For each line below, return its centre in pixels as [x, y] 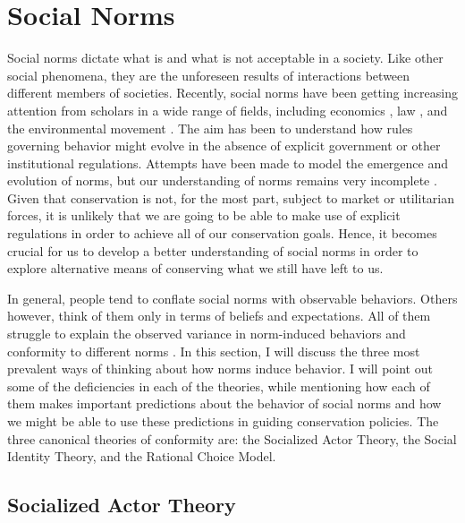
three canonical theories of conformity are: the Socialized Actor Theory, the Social [232, 438]
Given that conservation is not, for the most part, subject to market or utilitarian [231, 197]
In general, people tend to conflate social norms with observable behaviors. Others [232, 298]
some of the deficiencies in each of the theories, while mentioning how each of [219, 386]
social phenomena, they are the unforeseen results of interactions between [209, 75]
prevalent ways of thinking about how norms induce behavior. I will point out [220, 369]
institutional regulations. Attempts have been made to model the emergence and [228, 163]
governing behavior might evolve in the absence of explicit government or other [224, 146]
